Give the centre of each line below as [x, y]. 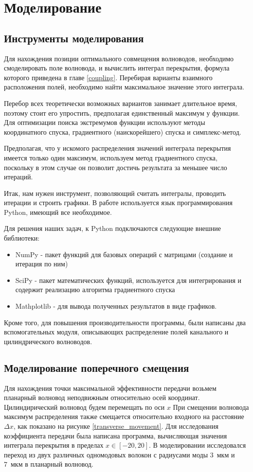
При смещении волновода [211, 407]
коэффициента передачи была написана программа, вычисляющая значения [116, 435]
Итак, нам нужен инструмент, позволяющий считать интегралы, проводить [115, 193]
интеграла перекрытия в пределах [54, 445]
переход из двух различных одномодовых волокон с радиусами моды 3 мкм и [119, 454]
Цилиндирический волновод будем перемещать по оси [84, 407]
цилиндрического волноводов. [48, 341]
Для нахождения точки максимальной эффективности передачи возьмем [110, 388]
